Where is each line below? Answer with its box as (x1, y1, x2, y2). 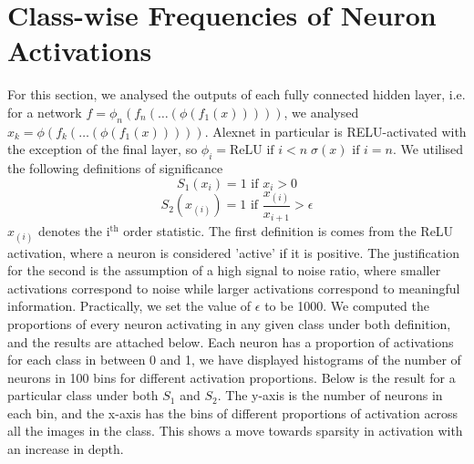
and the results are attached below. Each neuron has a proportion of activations (7, 332, 454, 351)
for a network (7, 102, 82, 121)
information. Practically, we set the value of (7, 296, 252, 315)
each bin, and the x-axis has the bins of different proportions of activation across (7, 403, 459, 422)
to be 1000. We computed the (264, 296, 429, 315)
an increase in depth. (7, 439, 124, 459)
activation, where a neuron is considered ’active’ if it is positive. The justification (7, 242, 459, 262)
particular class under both (7, 386, 159, 405)
